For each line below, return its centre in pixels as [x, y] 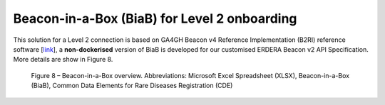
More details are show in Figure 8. [63, 60]
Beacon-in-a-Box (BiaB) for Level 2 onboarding [155, 18]
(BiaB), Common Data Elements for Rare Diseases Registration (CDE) [132, 86]
